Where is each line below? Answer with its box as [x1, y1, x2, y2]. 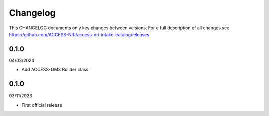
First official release [21, 102, 62, 108]
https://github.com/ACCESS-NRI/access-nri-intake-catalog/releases [9, 31, 149, 37]
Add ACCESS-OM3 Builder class [21, 67, 89, 73]
